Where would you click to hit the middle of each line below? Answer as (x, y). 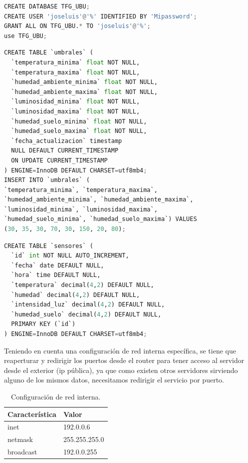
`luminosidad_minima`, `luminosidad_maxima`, (81, 209)
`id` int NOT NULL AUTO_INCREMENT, (70, 256)
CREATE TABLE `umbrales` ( (49, 53)
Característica (32, 414)
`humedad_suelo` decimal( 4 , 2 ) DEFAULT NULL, (86, 314)
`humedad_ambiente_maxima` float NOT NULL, (84, 92)
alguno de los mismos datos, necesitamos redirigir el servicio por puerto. (114, 380)
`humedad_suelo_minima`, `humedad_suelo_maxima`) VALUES (101, 219)
